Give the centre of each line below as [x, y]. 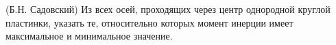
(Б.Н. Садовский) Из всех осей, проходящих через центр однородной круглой [168, 9]
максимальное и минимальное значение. [89, 36]
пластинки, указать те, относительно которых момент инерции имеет [149, 22]
